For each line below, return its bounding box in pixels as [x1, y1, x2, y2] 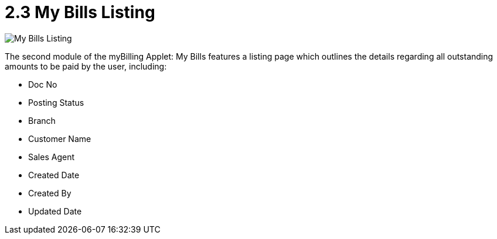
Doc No [28, 79, 57, 89]
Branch [28, 115, 56, 126]
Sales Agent [28, 151, 74, 162]
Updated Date [28, 206, 82, 216]
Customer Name [28, 133, 91, 144]
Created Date [28, 169, 80, 180]
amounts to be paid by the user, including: [5, 61, 167, 71]
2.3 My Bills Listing [5, 2, 155, 22]
